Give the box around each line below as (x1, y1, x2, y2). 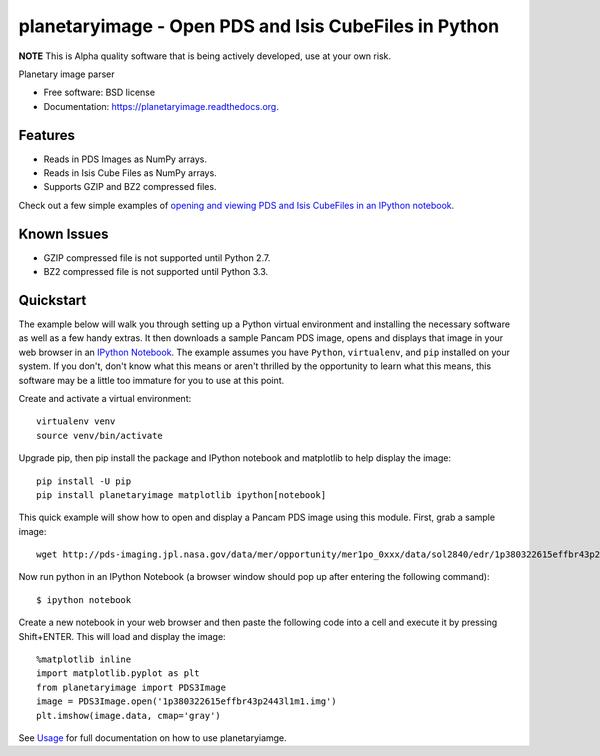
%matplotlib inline (36, 654, 132, 665)
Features (18, 126, 75, 144)
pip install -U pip (36, 475, 132, 487)
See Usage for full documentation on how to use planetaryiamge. (18, 731, 287, 744)
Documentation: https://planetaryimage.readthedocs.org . (43, 100, 279, 112)
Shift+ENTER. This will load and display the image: (18, 630, 226, 642)
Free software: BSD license (43, 86, 155, 99)
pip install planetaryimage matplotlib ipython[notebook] (36, 489, 327, 500)
